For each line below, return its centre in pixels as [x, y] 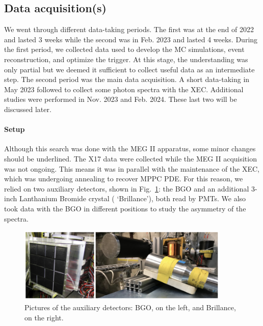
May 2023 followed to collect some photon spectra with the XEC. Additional [124, 89]
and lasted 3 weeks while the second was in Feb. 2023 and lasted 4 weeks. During [131, 39]
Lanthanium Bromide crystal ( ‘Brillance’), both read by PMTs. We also [133, 198]
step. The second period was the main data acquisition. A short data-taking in [127, 79]
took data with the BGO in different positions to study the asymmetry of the [125, 208]
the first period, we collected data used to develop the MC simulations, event [124, 49]
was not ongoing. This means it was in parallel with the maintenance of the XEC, [132, 168]
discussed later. [28, 109]
